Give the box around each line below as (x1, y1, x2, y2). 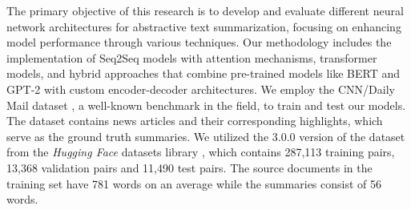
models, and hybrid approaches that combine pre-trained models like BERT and (6, 65, 400, 82)
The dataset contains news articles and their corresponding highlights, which (6, 112, 383, 129)
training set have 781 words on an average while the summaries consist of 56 (6, 175, 382, 192)
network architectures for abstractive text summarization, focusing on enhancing (6, 18, 401, 34)
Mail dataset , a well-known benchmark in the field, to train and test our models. (6, 96, 406, 113)
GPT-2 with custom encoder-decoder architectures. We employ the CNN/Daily (6, 80, 395, 97)
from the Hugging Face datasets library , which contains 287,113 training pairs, (6, 143, 395, 160)
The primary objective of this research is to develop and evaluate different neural (6, 2, 404, 18)
